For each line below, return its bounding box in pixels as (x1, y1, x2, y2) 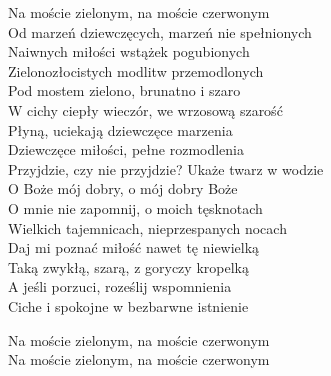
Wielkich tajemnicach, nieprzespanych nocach (8, 217, 287, 238)
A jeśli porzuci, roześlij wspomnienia (8, 276, 232, 297)
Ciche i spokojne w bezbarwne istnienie (8, 295, 249, 316)
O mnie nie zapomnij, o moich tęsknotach (8, 197, 263, 218)
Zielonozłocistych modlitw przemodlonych (8, 60, 264, 81)
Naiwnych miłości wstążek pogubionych (8, 41, 250, 62)
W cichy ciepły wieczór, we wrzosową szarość (8, 99, 283, 120)
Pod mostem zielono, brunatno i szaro (8, 80, 241, 101)
